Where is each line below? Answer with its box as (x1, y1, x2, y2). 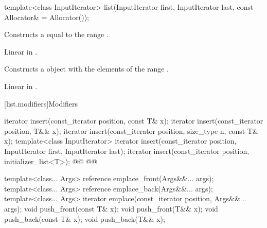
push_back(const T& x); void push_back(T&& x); (4, 213, 165, 224)
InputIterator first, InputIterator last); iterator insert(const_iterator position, (4, 145, 250, 156)
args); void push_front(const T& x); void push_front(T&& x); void (4, 203, 218, 214)
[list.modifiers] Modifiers (4, 98, 78, 109)
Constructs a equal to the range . (4, 29, 109, 40)
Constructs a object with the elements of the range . (4, 63, 169, 74)
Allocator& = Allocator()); (4, 11, 89, 22)
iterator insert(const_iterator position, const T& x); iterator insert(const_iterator (4, 115, 263, 126)
